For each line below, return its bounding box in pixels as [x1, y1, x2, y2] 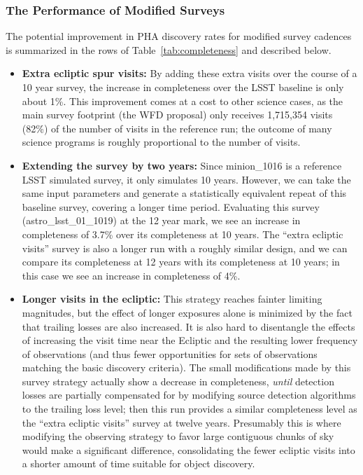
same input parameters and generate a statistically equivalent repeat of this [22, 186, 347, 200]
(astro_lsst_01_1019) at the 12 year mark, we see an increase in [22, 213, 301, 228]
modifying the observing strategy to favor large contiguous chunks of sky [22, 429, 334, 443]
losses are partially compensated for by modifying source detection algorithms [22, 387, 356, 402]
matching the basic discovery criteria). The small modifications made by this [22, 360, 351, 375]
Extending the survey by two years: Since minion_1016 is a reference [22, 158, 342, 172]
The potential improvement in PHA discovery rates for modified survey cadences [6, 29, 352, 43]
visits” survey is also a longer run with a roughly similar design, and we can [22, 240, 348, 255]
